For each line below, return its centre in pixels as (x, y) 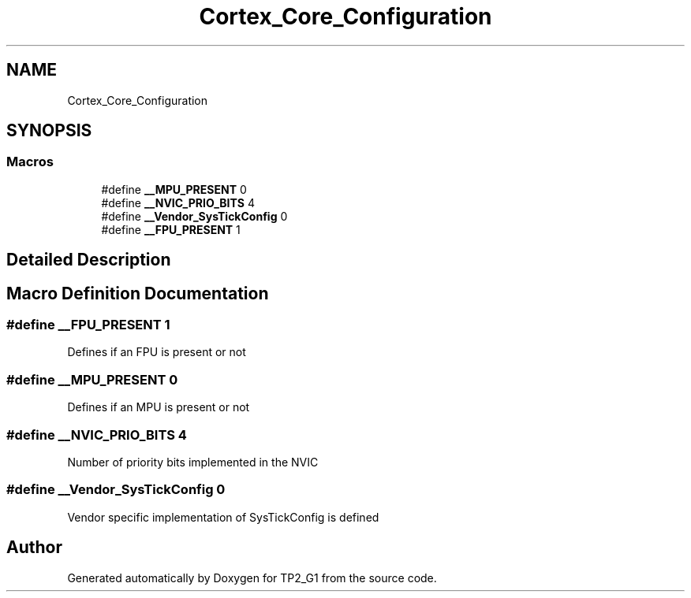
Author (34, 548)
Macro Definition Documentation (138, 293)
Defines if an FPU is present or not (157, 352)
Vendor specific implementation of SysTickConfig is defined (223, 517)
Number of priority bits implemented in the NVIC (193, 462)
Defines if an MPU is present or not (159, 407)
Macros (30, 162)
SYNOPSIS (49, 131)
